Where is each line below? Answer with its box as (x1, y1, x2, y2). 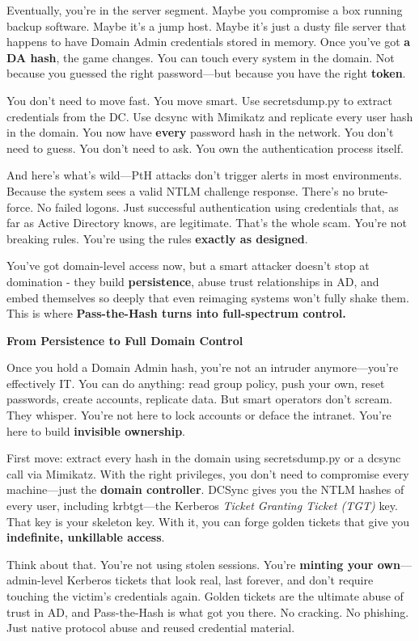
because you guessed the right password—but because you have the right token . (6, 65, 406, 82)
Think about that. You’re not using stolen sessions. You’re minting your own (6, 555, 400, 572)
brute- (358, 182, 388, 199)
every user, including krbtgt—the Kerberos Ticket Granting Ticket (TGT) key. (6, 497, 398, 514)
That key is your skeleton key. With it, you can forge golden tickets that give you (6, 512, 410, 529)
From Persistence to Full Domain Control (6, 331, 243, 348)
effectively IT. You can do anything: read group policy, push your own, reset (6, 374, 385, 391)
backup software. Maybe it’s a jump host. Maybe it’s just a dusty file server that (6, 17, 407, 34)
